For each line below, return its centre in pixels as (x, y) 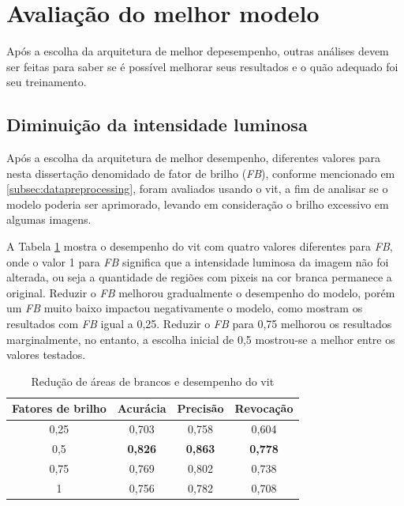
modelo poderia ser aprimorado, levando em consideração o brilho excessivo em (198, 204)
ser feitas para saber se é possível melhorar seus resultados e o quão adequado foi (202, 66)
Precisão (200, 408)
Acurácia (142, 408)
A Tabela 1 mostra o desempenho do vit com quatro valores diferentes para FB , (200, 246)
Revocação (264, 408)
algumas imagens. (49, 219)
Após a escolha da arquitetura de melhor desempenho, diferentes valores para (193, 158)
